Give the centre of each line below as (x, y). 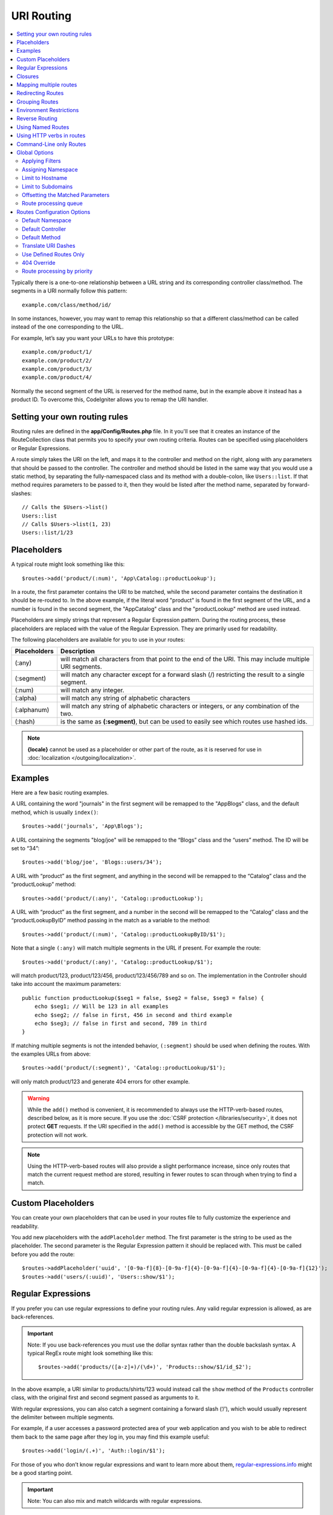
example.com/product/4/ (57, 378)
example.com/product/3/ (57, 369)
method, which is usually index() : (55, 812)
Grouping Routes (37, 102)
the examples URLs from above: (51, 1054)
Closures (28, 76)
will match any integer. (92, 690)
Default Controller (44, 229)
